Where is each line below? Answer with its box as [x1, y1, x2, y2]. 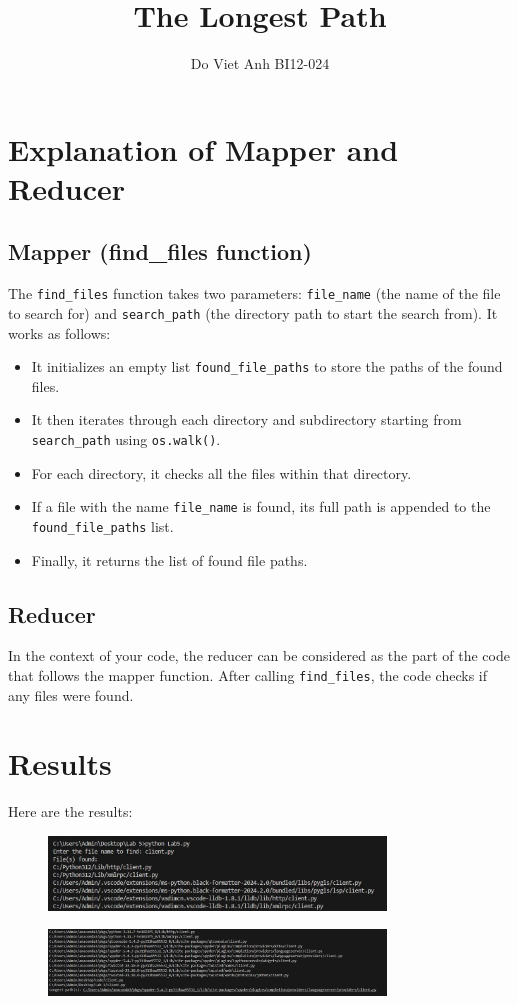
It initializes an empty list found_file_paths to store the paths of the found [31, 356, 503, 377]
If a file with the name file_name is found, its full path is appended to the [31, 496, 491, 517]
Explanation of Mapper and [8, 128, 399, 169]
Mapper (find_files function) [8, 236, 312, 267]
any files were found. [8, 684, 134, 705]
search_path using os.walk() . [31, 429, 221, 450]
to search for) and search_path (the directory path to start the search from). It [8, 302, 498, 323]
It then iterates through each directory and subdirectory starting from [31, 409, 462, 430]
